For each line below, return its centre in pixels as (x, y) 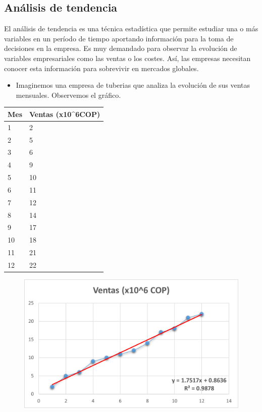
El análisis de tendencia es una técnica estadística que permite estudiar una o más (131, 28)
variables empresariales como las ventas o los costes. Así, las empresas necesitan (127, 58)
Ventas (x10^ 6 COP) (65, 114)
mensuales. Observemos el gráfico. (68, 95)
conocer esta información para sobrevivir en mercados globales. (101, 68)
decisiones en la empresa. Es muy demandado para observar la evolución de (121, 48)
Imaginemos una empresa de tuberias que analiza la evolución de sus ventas (133, 85)
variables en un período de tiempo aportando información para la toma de (119, 38)
